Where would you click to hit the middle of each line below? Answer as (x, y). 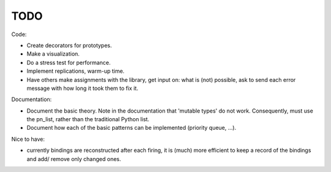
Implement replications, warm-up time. (76, 71)
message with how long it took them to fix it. (82, 88)
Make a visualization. (53, 54)
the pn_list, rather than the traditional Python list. (88, 119)
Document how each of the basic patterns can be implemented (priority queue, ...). (131, 128)
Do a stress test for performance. (69, 62)
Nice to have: (28, 139)
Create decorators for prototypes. (69, 45)
